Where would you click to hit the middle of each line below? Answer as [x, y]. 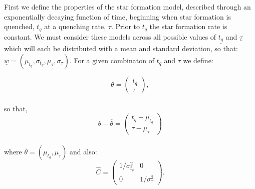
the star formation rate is [188, 26]
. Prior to [125, 26]
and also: [83, 151]
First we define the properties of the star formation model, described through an [127, 7]
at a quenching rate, [75, 26]
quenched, [19, 26]
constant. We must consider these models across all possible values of [110, 36]
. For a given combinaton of [112, 60]
